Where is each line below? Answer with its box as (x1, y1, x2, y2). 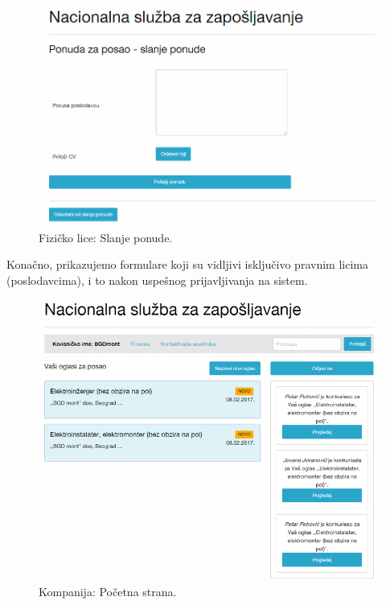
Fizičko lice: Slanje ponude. (39, 228, 173, 245)
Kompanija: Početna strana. (39, 583, 177, 600)
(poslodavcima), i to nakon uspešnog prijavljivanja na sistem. (6, 271, 308, 288)
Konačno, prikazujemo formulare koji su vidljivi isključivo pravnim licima (6, 256, 368, 273)
